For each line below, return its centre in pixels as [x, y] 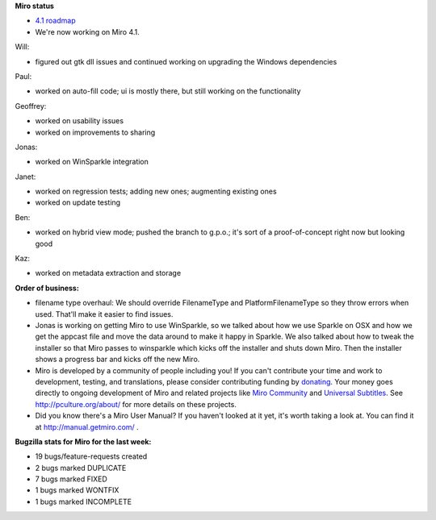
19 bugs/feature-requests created [91, 456]
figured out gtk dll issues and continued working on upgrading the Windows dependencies [186, 61]
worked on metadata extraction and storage [108, 273]
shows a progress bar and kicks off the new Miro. [117, 360]
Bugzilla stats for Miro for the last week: [83, 441]
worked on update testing [78, 202]
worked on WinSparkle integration [92, 162]
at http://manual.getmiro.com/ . [87, 426]
